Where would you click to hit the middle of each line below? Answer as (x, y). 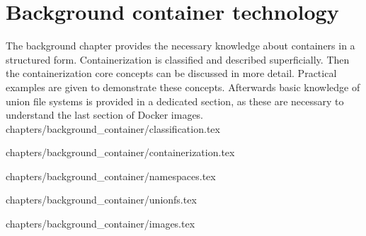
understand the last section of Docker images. (105, 115)
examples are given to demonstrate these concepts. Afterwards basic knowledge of (183, 87)
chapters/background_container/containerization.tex (120, 152)
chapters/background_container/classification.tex (113, 128)
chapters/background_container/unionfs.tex (101, 200)
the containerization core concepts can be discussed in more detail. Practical (171, 73)
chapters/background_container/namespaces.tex (111, 176)
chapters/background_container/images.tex (101, 224)
